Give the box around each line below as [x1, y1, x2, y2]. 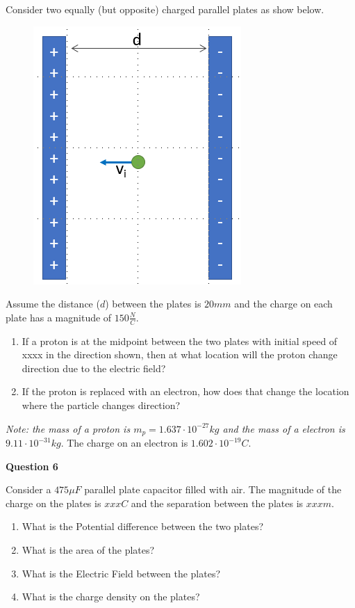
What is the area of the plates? [22, 543, 155, 557]
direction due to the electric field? [22, 360, 166, 375]
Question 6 [6, 458, 58, 473]
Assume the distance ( [6, 296, 100, 311]
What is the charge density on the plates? [22, 589, 200, 604]
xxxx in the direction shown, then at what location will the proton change [22, 347, 338, 362]
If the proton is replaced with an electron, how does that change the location [22, 384, 349, 399]
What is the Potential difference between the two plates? [22, 519, 264, 534]
